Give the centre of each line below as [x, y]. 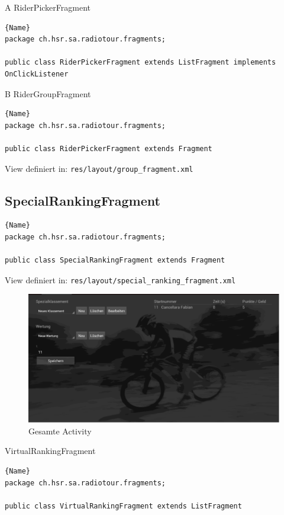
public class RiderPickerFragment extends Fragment [109, 148]
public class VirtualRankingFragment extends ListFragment [123, 506]
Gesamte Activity [60, 431]
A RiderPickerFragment [48, 7]
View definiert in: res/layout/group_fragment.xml [99, 168]
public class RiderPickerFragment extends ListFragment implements [141, 63]
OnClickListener [37, 74]
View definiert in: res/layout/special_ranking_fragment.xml [120, 279]
